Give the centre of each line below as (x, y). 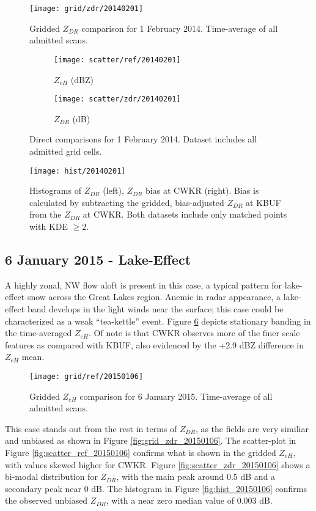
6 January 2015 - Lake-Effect (98, 259)
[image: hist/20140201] (78, 171)
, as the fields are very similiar (252, 428)
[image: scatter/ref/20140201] (117, 60)
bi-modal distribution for (51, 476)
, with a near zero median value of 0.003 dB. (189, 500)
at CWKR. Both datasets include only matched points (185, 214)
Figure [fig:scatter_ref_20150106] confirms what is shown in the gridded (141, 452)
